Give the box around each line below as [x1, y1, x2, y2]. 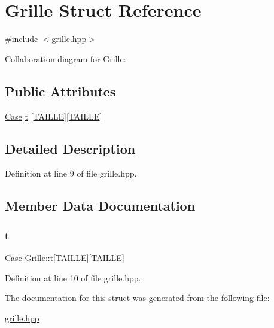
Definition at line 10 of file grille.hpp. [5, 271, 141, 284]
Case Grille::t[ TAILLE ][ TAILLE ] [5, 251, 124, 263]
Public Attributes [5, 81, 116, 100]
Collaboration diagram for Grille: [5, 52, 126, 65]
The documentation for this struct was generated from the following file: [5, 291, 270, 304]
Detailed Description [5, 139, 136, 157]
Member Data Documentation [5, 196, 196, 215]
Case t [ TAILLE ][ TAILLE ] [5, 110, 102, 122]
